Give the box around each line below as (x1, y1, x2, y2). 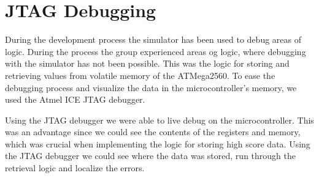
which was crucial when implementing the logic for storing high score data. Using (5, 137, 310, 150)
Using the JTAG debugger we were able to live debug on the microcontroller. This (5, 113, 314, 126)
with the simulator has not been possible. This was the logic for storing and (5, 57, 290, 70)
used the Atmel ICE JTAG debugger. (5, 93, 145, 106)
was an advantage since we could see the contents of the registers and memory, (5, 125, 301, 138)
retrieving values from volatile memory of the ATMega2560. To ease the (5, 69, 275, 81)
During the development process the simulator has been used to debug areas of (5, 33, 302, 46)
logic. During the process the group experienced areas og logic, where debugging (5, 45, 306, 57)
